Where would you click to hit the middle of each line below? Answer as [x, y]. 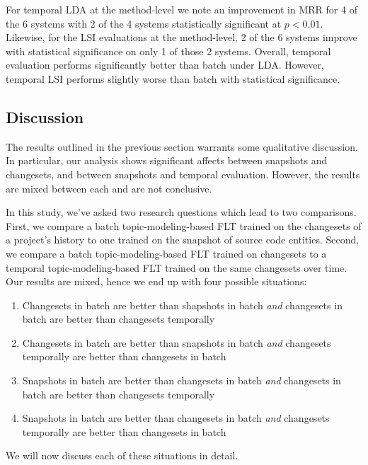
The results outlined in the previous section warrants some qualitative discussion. [182, 146]
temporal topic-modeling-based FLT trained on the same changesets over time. [177, 267]
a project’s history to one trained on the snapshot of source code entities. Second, [183, 240]
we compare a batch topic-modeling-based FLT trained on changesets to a [166, 253]
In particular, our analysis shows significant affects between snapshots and [167, 160]
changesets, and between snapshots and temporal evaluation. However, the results [183, 174]
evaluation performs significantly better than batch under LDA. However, [165, 65]
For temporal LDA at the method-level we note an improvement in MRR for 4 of [182, 9]
